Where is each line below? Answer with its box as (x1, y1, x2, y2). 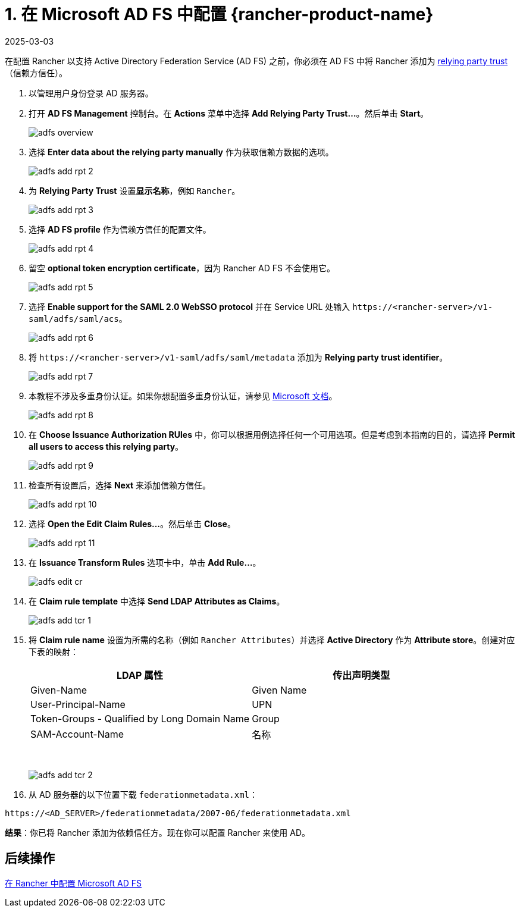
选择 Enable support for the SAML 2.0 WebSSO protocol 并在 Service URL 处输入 (29, 301, 350, 312)
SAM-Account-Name (30, 728, 124, 740)
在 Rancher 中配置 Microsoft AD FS (5, 877, 142, 888)
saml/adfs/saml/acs (29, 314, 119, 324)
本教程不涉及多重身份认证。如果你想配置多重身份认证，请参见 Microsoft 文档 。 (29, 390, 337, 401)
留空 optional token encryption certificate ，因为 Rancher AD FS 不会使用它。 (29, 262, 335, 273)
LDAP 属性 (117, 669, 164, 681)
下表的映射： (29, 646, 79, 657)
